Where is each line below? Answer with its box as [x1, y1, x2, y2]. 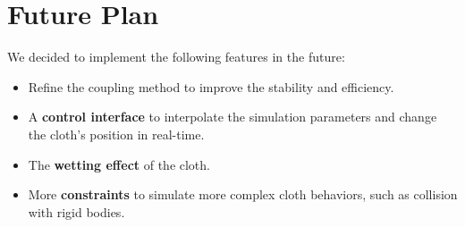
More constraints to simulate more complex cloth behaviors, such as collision [28, 185, 458, 204]
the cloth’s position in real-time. [28, 124, 205, 143]
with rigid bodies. [28, 202, 125, 221]
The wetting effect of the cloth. [28, 155, 210, 173]
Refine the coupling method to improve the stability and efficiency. [28, 77, 394, 96]
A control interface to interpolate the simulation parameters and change [28, 107, 437, 126]
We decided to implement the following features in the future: [7, 47, 345, 66]
